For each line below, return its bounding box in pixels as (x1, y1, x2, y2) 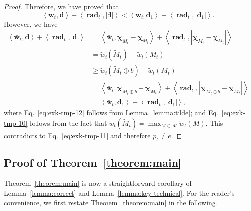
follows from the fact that (30, 118, 107, 128)
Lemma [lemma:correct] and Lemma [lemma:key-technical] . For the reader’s (4, 187, 235, 198)
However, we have (4, 18, 58, 29)
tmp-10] (4, 118, 28, 128)
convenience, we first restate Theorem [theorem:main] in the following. (4, 197, 217, 208)
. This (205, 118, 223, 128)
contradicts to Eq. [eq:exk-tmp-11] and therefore (4, 130, 151, 140)
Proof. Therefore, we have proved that (4, 1, 119, 11)
